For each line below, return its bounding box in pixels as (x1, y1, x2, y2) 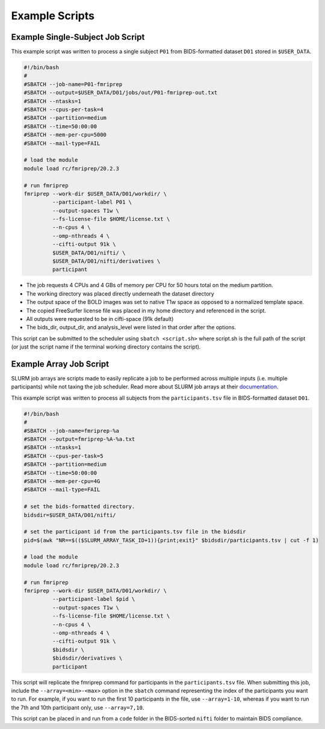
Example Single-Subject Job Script (11, 32, 145, 42)
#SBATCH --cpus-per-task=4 (23, 106, 104, 113)
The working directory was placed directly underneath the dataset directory (26, 290, 215, 297)
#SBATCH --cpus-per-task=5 (23, 452, 104, 459)
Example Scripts (11, 9, 94, 22)
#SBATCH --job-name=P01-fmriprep (23, 81, 123, 87)
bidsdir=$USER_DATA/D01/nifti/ (23, 512, 117, 518)
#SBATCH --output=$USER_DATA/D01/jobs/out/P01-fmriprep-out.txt (23, 89, 218, 96)
